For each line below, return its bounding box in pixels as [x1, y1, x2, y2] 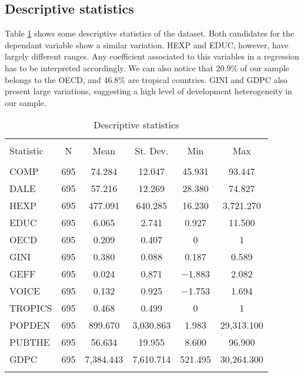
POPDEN [9, 318, 51, 332]
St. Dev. [135, 144, 169, 158]
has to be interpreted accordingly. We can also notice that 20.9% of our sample [5, 61, 289, 74]
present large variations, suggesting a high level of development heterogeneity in [5, 85, 292, 97]
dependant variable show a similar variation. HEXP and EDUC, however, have [5, 38, 289, 51]
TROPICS [9, 301, 52, 315]
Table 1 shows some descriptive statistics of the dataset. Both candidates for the [5, 27, 295, 39]
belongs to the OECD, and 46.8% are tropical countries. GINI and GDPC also [5, 73, 288, 85]
